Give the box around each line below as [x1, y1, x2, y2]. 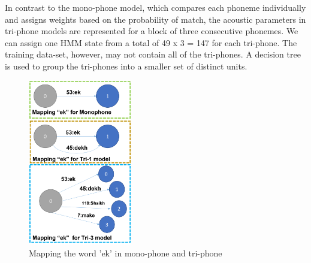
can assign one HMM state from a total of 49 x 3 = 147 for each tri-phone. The [5, 36, 297, 49]
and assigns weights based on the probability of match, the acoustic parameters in [5, 13, 306, 25]
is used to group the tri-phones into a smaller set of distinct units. [5, 59, 247, 72]
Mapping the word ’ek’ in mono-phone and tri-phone [29, 246, 222, 259]
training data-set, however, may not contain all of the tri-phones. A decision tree [5, 48, 301, 61]
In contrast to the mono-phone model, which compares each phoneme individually [5, 1, 306, 13]
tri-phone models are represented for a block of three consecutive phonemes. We [5, 25, 298, 37]
